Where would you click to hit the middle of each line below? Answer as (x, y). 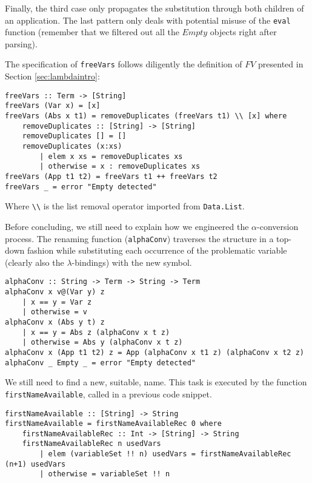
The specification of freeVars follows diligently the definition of (124, 64)
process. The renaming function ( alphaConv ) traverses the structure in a (139, 238)
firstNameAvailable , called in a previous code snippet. (108, 393)
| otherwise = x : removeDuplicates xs (120, 167)
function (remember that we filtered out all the (92, 32)
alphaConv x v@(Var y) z (55, 292)
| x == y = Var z (57, 302)
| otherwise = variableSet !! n (105, 474)
